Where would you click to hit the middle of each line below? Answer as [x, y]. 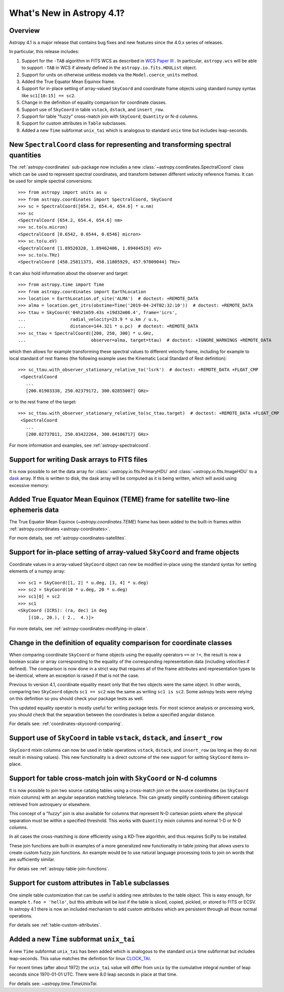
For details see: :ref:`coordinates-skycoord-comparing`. [66, 724]
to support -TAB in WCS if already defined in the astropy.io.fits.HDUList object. [109, 68]
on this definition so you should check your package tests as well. [76, 699]
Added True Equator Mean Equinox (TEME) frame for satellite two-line [119, 499]
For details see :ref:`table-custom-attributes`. [55, 925]
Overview [25, 31]
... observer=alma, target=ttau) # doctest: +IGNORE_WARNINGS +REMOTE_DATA [145, 340]
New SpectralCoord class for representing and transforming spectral [120, 144]
